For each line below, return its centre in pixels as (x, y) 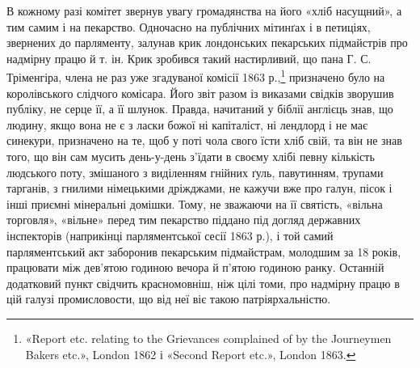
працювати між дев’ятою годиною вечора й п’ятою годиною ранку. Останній (195, 267)
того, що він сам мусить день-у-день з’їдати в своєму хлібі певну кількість (191, 156)
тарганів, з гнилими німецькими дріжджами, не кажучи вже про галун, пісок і (199, 188)
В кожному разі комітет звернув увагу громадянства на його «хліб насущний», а (204, 11)
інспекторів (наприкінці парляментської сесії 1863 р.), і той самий (170, 235)
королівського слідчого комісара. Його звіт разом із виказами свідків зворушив (200, 93)
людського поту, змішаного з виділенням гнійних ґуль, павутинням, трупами (195, 172)
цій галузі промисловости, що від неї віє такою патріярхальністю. (169, 299)
